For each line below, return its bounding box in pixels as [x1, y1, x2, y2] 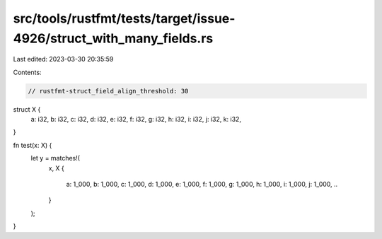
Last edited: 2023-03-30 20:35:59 [13, 55, 114, 64]
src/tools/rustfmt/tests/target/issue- [13, 11, 236, 26]
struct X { [13, 105, 41, 113]
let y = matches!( [30, 154, 81, 163]
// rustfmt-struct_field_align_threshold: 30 [28, 87, 189, 95]
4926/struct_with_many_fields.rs [13, 30, 214, 46]
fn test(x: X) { [13, 141, 52, 149]
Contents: [13, 68, 42, 76]
